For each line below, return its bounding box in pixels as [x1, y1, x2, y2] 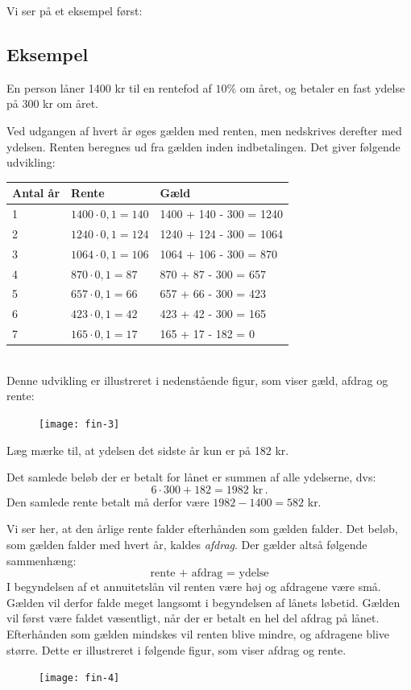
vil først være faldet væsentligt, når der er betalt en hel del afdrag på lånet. [6, 609, 380, 626]
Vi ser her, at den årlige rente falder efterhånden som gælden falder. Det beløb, [6, 520, 398, 537]
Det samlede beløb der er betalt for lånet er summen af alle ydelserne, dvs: [6, 469, 376, 485]
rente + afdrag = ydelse [150, 568, 269, 580]
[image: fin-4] [39, 672, 120, 684]
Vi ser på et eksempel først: [6, 2, 143, 19]
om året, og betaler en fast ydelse [239, 79, 405, 96]
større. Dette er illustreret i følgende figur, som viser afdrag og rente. [6, 641, 347, 658]
